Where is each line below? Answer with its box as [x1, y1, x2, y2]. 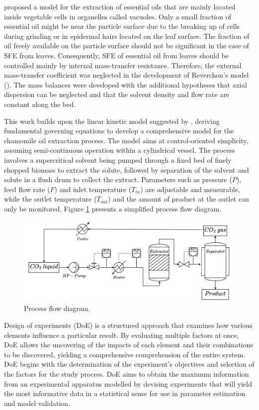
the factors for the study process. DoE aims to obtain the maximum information [4, 368, 249, 379]
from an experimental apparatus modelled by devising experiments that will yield [4, 378, 252, 389]
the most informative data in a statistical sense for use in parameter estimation [4, 388, 246, 399]
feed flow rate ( [4, 184, 50, 194]
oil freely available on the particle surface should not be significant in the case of [4, 40, 249, 51]
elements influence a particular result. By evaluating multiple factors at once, [4, 329, 239, 340]
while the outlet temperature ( [4, 194, 97, 204]
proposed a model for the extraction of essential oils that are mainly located [4, 1, 236, 11]
